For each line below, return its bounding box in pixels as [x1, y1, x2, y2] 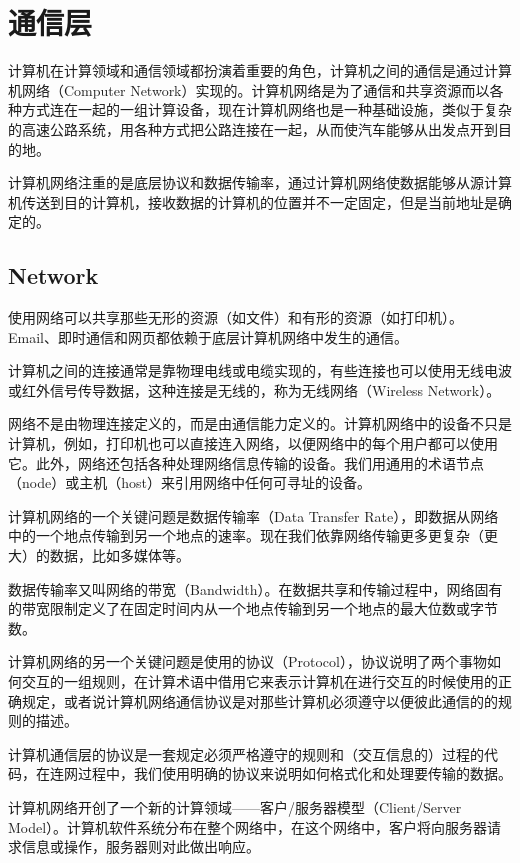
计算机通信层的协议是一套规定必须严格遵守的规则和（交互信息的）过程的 [8, 743, 484, 764]
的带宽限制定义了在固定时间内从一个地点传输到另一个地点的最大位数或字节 [8, 598, 498, 619]
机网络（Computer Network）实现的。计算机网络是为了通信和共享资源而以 [8, 79, 490, 100]
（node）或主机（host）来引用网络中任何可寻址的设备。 [8, 472, 371, 493]
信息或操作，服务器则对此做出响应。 [21, 836, 260, 857]
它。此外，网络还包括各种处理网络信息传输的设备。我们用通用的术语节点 [8, 452, 484, 473]
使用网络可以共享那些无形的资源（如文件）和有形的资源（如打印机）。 [8, 307, 463, 328]
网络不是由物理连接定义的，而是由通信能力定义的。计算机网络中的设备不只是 [8, 413, 512, 434]
